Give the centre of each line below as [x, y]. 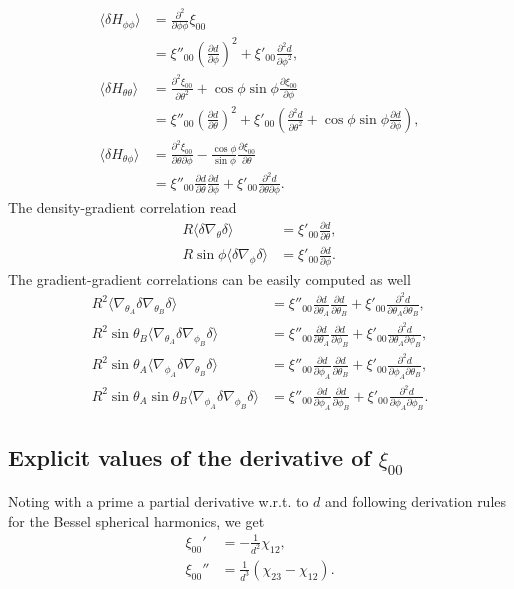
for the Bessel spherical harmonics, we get [136, 520]
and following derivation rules [416, 501]
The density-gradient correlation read [122, 207]
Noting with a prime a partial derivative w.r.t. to [158, 501]
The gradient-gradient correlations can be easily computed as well [209, 278]
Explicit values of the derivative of [189, 456]
